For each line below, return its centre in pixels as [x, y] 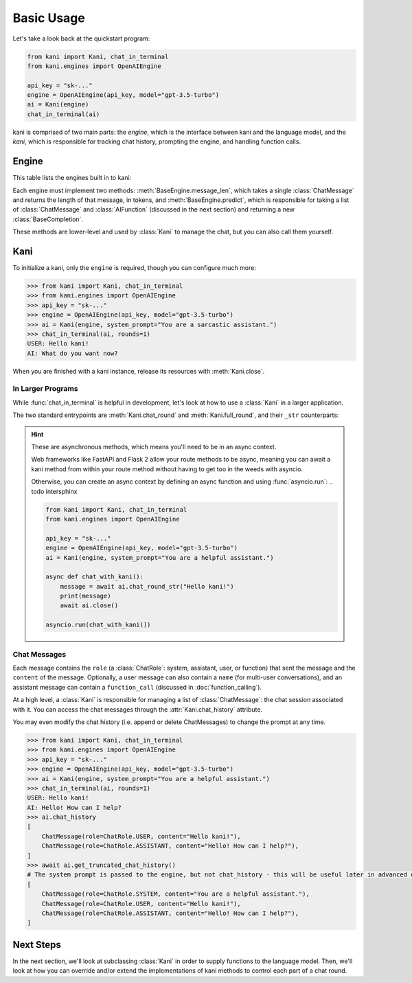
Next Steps [37, 945]
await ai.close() [89, 606]
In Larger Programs [45, 389]
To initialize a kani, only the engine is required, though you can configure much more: [135, 268]
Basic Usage [49, 18]
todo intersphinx [54, 491]
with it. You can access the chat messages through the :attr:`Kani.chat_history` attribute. [138, 709]
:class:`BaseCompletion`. [48, 219]
